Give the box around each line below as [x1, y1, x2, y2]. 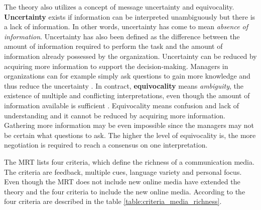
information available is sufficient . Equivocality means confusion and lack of [4, 100, 239, 110]
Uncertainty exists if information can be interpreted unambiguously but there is [4, 11, 255, 22]
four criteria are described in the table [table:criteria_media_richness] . [4, 196, 222, 206]
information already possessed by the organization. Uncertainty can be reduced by [4, 50, 257, 61]
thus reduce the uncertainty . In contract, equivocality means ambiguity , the [4, 80, 244, 91]
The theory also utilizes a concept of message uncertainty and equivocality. [4, 2, 234, 12]
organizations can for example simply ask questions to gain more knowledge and [4, 71, 250, 81]
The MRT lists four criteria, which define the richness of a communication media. [4, 156, 254, 167]
